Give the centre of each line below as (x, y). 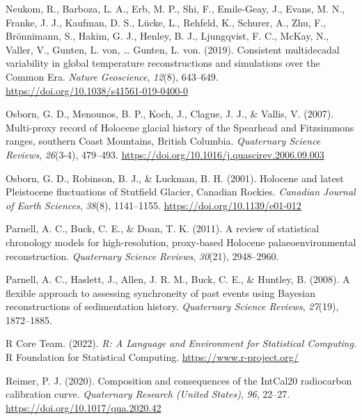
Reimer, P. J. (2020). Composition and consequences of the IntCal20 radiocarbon (179, 380)
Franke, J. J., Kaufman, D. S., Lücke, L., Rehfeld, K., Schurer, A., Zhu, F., (166, 22)
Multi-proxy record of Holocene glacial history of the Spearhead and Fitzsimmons (180, 127)
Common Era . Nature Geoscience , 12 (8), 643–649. (112, 76)
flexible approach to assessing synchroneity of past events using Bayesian (161, 292)
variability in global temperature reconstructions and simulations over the (163, 63)
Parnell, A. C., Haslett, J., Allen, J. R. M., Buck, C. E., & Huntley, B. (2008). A (178, 279)
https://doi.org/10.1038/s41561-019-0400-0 (97, 90)
